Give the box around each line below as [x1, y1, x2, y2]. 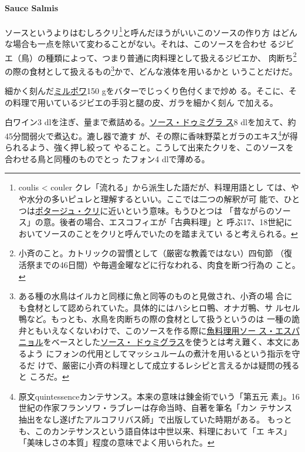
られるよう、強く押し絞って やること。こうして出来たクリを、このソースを [5, 141, 294, 153]
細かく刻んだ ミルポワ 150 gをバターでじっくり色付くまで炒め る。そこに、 [5, 85, 289, 97]
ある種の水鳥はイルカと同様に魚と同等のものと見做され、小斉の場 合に [18, 290, 293, 302]
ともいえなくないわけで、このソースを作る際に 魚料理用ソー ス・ [26, 324, 275, 336]
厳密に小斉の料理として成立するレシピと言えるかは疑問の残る [62, 359, 300, 371]
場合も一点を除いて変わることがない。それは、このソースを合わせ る [12, 38, 278, 50]
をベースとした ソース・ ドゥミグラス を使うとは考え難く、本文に [43, 336, 292, 348]
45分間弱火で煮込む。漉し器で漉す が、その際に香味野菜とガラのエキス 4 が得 [5, 128, 298, 142]
